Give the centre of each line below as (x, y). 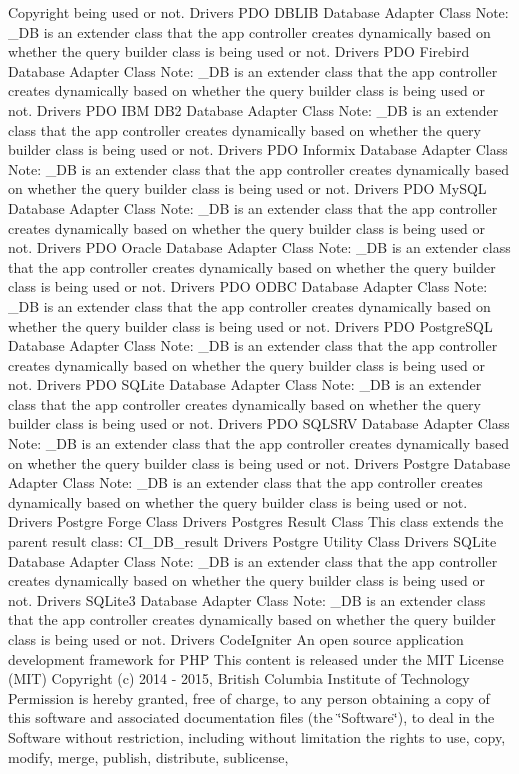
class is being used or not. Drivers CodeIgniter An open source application (236, 639)
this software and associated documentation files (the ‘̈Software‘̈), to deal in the (251, 717)
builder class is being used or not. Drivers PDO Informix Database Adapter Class (258, 149)
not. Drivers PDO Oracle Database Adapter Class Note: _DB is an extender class (259, 247)
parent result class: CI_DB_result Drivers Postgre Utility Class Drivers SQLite (252, 541)
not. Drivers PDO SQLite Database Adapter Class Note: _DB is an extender (245, 384)
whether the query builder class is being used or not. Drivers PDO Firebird (239, 51)
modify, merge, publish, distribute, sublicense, (148, 756)
